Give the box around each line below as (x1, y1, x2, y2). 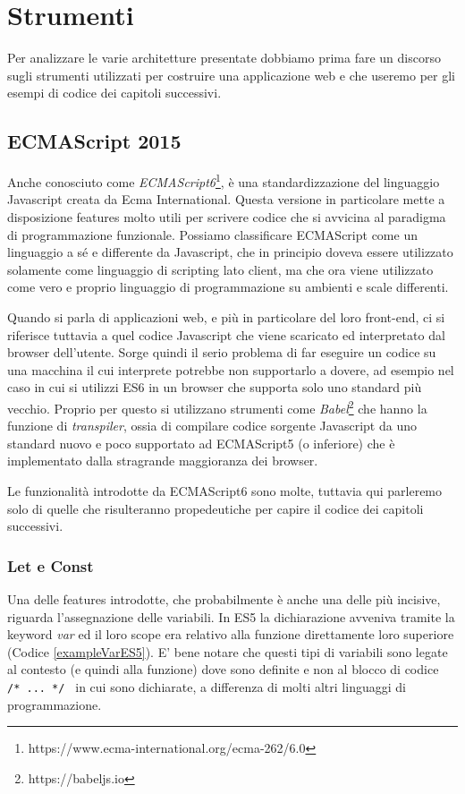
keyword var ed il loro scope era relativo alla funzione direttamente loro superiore (7, 625, 454, 644)
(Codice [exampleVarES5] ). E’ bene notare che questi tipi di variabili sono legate (7, 642, 448, 661)
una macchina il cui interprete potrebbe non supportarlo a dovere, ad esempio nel (7, 360, 454, 379)
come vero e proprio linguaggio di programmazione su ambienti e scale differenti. (7, 277, 449, 296)
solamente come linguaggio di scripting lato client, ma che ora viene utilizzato (7, 260, 434, 278)
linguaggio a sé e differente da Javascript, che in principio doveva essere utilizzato (7, 243, 453, 261)
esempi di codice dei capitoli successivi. (7, 83, 222, 102)
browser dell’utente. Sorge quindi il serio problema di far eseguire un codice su (7, 343, 436, 362)
